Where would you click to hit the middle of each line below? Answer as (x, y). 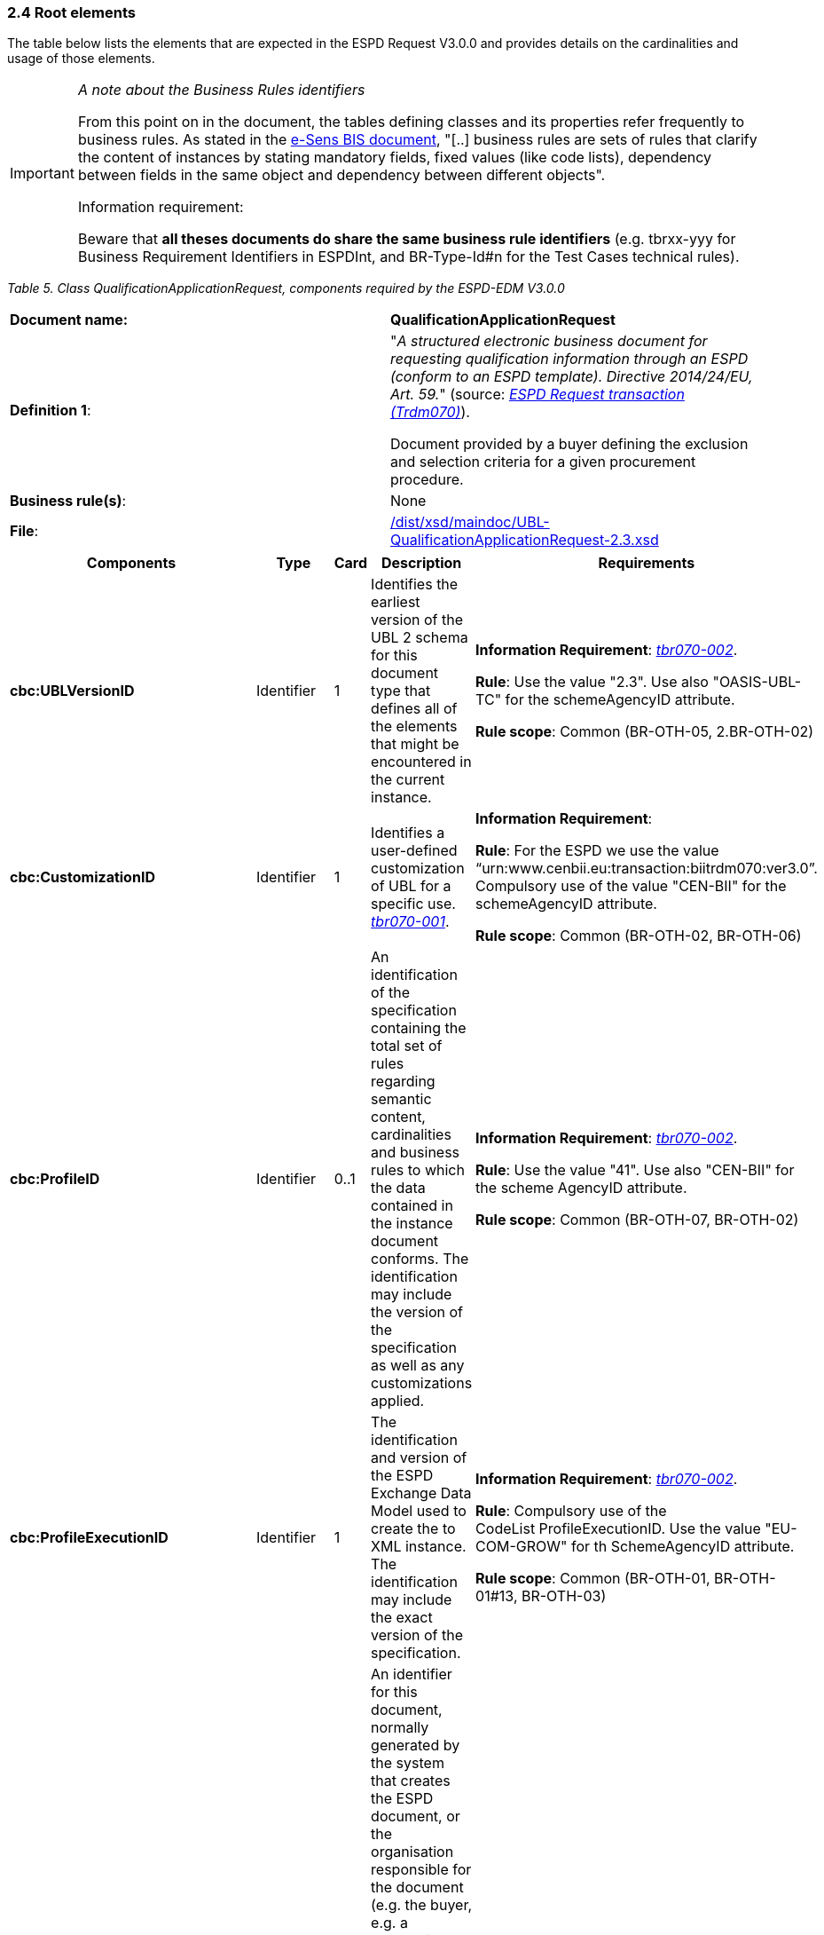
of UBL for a (411, 886)
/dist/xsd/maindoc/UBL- (470, 522)
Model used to (419, 1511)
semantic (401, 1099)
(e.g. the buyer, (422, 1905)
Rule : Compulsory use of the (571, 1511)
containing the (419, 1028)
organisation (412, 1852)
